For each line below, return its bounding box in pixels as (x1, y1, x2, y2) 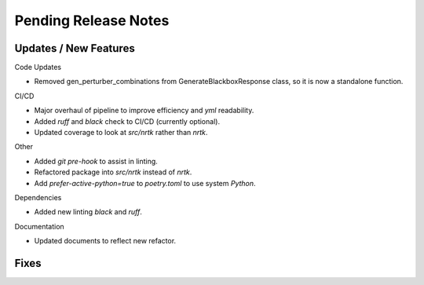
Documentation (14, 221, 64, 231)
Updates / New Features (14, 42, 135, 55)
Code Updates (14, 63, 62, 72)
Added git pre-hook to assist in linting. (34, 156, 159, 166)
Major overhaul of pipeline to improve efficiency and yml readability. (34, 106, 254, 115)
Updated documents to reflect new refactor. (34, 236, 177, 246)
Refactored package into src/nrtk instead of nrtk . (34, 167, 192, 177)
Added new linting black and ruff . (34, 207, 143, 217)
